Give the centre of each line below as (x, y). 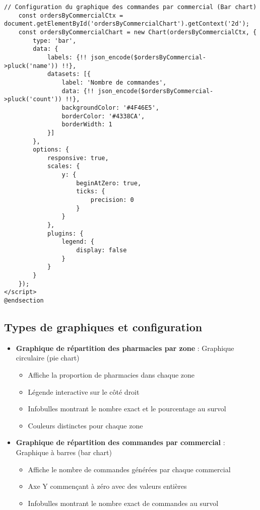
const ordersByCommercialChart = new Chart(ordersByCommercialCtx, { (138, 32)
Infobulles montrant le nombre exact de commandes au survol (123, 503)
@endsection (24, 300)
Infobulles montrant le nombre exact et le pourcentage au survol (127, 409)
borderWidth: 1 (87, 125)
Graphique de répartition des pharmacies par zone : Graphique (125, 348)
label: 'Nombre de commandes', (114, 82)
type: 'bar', (55, 41)
